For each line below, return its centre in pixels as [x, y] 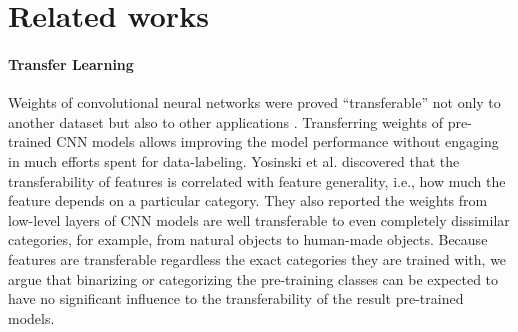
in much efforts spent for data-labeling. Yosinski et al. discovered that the [234, 160]
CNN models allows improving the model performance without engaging [277, 141]
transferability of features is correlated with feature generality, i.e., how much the [257, 180]
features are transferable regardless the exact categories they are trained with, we [257, 258]
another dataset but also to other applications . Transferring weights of [226, 121]
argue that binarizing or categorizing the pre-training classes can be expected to [253, 278]
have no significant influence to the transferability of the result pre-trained [236, 298]
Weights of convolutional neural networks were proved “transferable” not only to [254, 102]
